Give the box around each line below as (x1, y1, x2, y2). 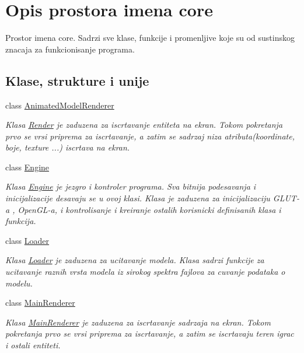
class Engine (5, 160, 50, 173)
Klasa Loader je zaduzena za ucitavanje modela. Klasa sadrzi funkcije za (5, 254, 264, 266)
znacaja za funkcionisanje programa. (5, 43, 135, 55)
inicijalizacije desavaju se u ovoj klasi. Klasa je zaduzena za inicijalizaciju (5, 192, 270, 204)
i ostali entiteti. (5, 339, 61, 351)
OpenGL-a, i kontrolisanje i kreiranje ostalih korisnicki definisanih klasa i (18, 203, 281, 215)
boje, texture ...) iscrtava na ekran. (5, 141, 130, 153)
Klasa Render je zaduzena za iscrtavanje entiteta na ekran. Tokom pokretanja (5, 118, 283, 131)
